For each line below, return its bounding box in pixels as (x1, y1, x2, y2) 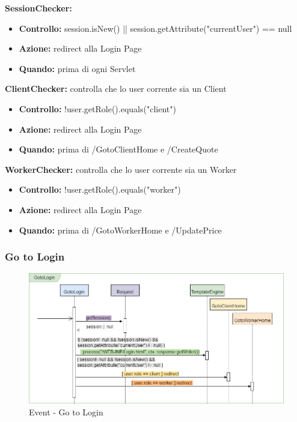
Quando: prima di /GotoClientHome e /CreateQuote (19, 143, 218, 155)
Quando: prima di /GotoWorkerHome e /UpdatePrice (19, 223, 222, 236)
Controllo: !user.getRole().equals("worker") (19, 183, 181, 196)
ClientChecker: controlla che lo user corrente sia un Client (5, 82, 227, 95)
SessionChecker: (5, 2, 72, 14)
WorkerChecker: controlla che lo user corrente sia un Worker (5, 163, 237, 175)
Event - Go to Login (29, 405, 103, 418)
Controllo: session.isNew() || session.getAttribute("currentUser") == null (19, 22, 292, 34)
